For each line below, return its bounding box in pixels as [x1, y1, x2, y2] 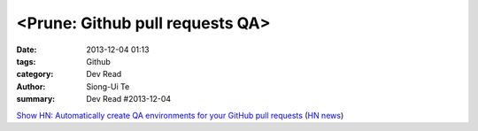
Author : [16, 81, 46, 92]
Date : [16, 44, 37, 55]
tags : [16, 56, 36, 66]
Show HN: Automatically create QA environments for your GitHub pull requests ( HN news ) [16, 110, 344, 120]
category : [16, 69, 54, 80]
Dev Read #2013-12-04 [86, 94, 172, 104]
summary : [16, 94, 56, 104]
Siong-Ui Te [86, 81, 130, 92]
